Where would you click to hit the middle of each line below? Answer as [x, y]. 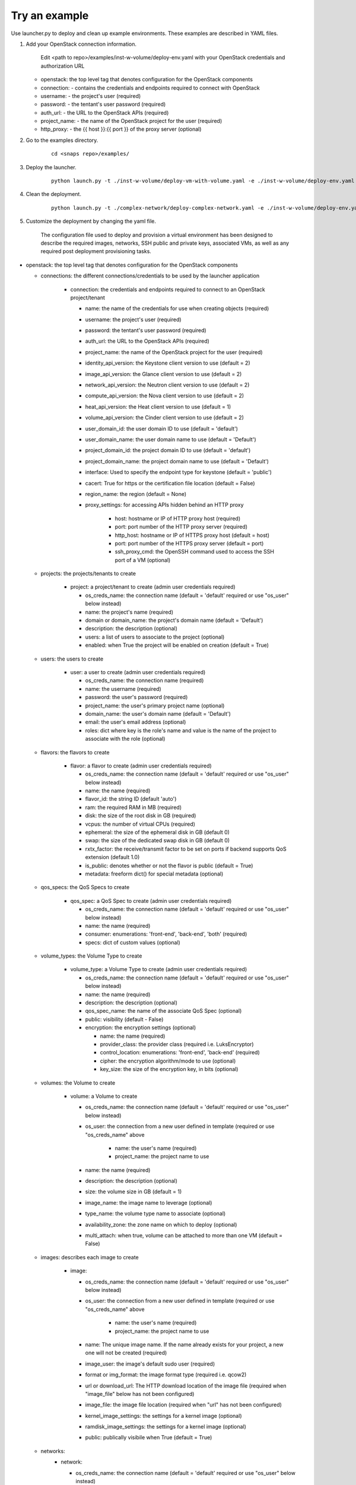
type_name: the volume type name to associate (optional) [155, 1214]
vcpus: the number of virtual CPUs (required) [140, 824]
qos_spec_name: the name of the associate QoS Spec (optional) [163, 1011]
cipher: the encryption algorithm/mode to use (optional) [168, 1061]
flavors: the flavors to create [75, 752]
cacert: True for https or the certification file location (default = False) [170, 483]
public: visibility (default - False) [124, 1019]
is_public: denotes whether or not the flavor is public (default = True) [169, 865]
